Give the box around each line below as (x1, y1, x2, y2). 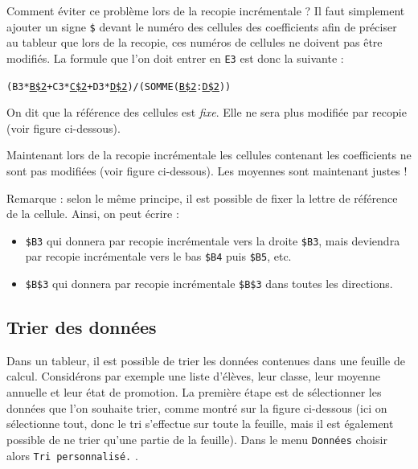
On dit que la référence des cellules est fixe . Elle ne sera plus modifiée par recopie (6, 104, 407, 121)
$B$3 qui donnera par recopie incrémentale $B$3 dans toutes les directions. (25, 275, 393, 292)
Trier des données (6, 315, 157, 339)
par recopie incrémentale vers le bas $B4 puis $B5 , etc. (25, 248, 292, 265)
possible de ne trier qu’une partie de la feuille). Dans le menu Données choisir (6, 430, 387, 447)
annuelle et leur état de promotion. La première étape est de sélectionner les (6, 384, 382, 401)
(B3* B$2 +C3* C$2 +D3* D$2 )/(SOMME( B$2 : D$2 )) (6, 80, 232, 93)
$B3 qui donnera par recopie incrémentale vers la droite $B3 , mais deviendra (25, 232, 400, 249)
